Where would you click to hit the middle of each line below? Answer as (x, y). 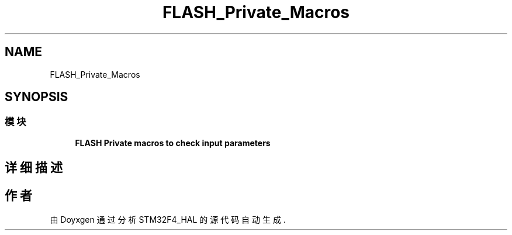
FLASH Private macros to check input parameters (173, 143)
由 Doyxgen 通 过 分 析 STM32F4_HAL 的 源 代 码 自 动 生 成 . (168, 220)
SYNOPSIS (37, 97)
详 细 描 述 (34, 168)
